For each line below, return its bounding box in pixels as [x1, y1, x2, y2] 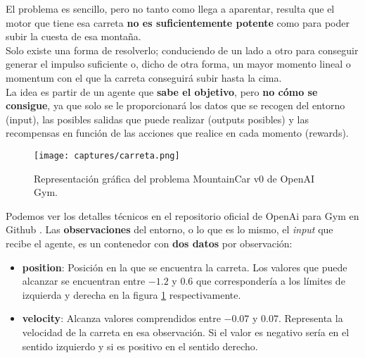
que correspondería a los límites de [196, 273, 345, 288]
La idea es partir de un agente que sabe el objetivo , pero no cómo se [6, 84, 318, 99]
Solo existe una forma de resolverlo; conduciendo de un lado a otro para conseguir [6, 42, 359, 57]
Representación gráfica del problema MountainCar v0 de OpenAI [34, 171, 315, 185]
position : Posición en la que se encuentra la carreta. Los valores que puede [22, 259, 347, 274]
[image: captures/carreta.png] [34, 150, 180, 161]
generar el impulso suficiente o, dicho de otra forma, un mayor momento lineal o [6, 56, 351, 71]
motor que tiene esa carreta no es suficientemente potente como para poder [6, 15, 350, 30]
